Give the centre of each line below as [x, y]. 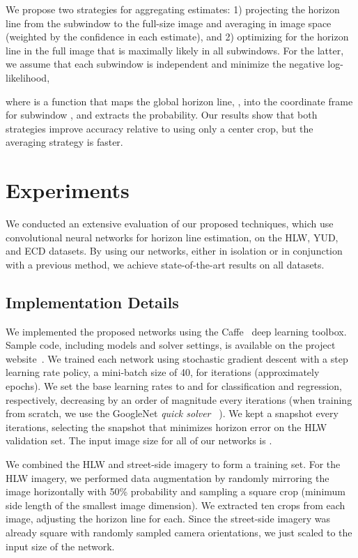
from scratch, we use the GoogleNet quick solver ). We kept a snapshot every [172, 413]
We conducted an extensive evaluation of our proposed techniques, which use [170, 224]
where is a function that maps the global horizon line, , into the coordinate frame [179, 101]
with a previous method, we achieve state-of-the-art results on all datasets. [165, 264]
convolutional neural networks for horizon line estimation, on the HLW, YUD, [172, 237]
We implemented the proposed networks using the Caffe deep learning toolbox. [176, 331]
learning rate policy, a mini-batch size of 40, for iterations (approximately [163, 372]
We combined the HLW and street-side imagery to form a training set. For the [173, 463]
